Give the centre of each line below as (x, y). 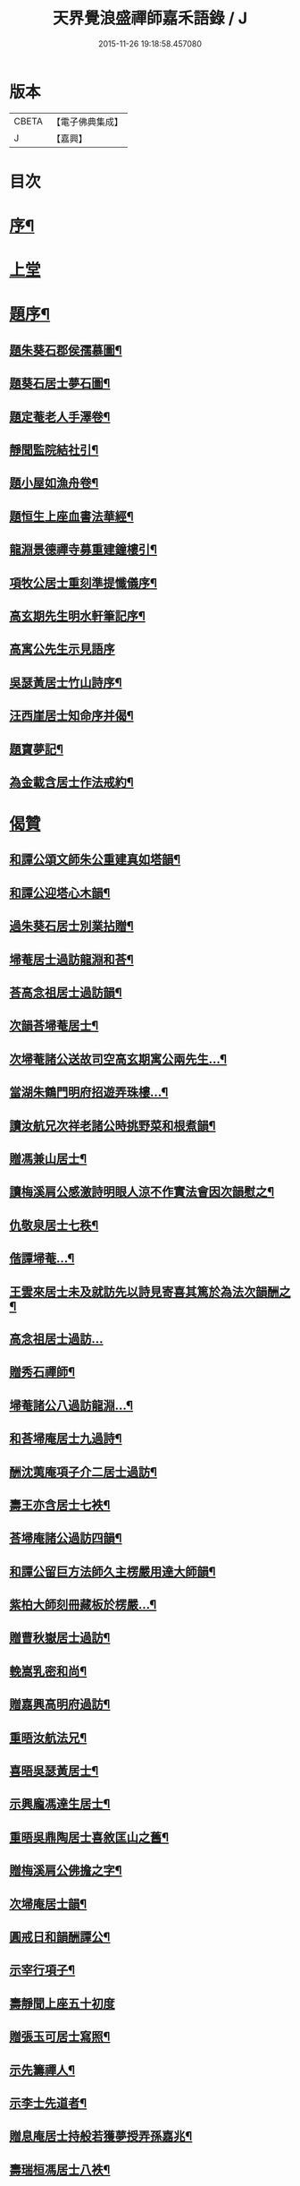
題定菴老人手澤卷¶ (60, 417)
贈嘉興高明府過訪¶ (60, 1705)
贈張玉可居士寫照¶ (60, 2037)
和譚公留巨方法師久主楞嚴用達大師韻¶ (112, 1571)
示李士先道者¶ (48, 2103)
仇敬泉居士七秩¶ (54, 1225)
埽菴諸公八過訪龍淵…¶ (71, 1405)
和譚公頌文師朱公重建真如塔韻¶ (95, 860)
